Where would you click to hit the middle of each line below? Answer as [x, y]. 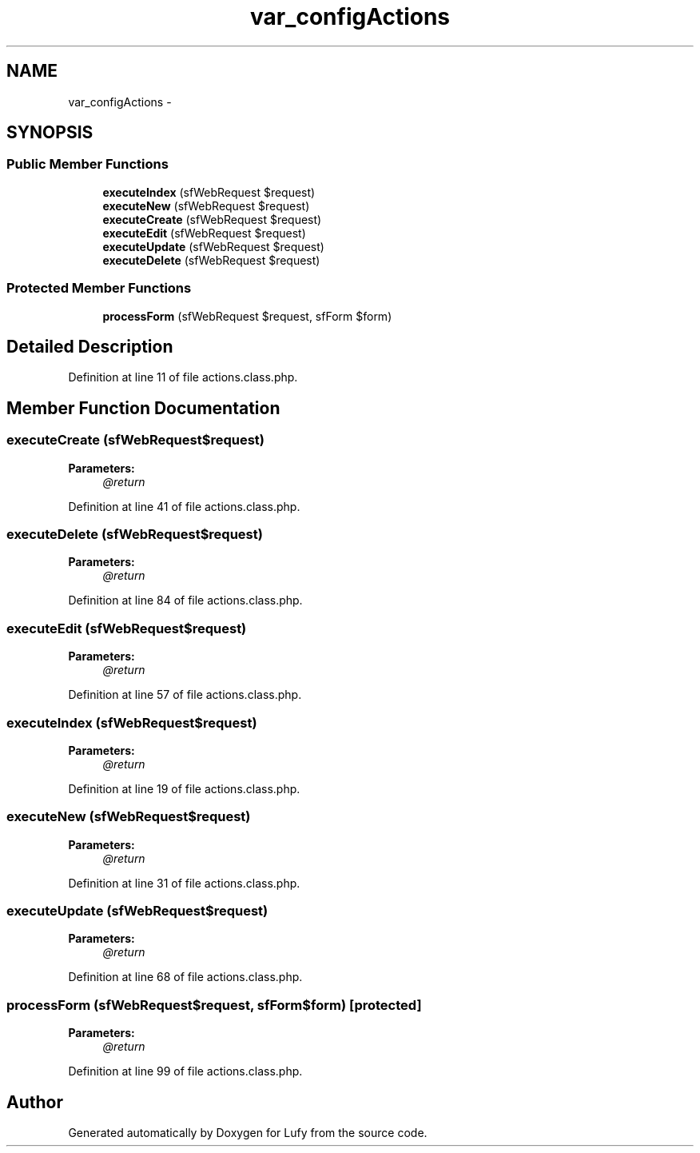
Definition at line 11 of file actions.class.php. [183, 377]
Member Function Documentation [143, 408]
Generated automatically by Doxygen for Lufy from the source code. [248, 1132]
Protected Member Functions [99, 288]
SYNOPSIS [50, 133]
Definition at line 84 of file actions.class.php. [185, 600]
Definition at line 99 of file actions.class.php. [185, 1071]
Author [35, 1102]
